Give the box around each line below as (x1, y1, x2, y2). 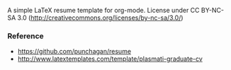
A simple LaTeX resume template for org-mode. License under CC (7, 6, 200, 14)
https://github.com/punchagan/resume (17, 47, 132, 56)
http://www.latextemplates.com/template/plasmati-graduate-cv (17, 54, 203, 63)
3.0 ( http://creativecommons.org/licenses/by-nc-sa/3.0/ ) (17, 13, 184, 22)
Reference (7, 31, 44, 41)
